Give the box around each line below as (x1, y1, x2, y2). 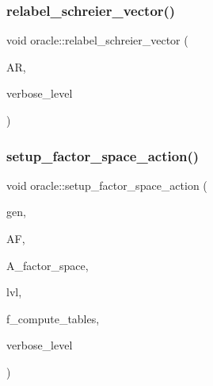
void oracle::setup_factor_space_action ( (6, 176, 207, 193)
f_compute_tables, (6, 310, 100, 326)
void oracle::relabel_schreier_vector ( (6, 32, 188, 48)
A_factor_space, (6, 257, 89, 273)
